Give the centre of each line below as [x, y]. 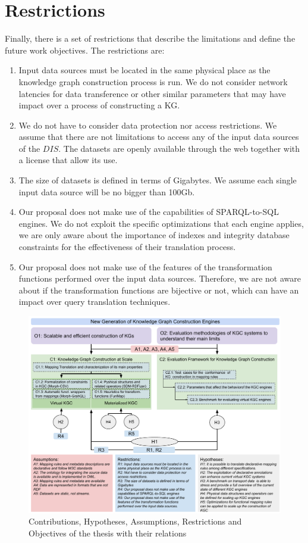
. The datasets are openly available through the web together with [179, 148]
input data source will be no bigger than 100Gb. [107, 191]
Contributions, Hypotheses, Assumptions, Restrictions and [135, 521]
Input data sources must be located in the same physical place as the [144, 70]
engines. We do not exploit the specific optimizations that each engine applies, [161, 223]
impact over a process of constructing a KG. [99, 105]
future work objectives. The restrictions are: [85, 50]
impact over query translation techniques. [95, 302]
